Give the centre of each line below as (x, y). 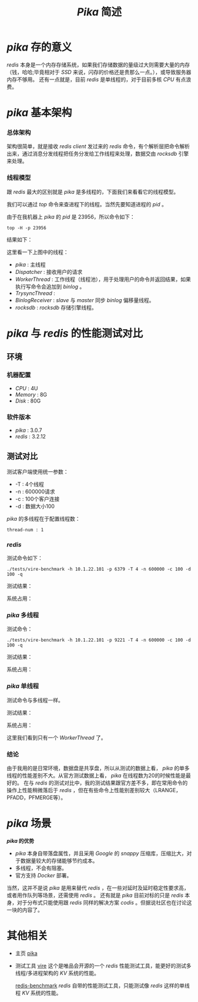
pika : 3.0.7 (28, 430)
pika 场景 (29, 824)
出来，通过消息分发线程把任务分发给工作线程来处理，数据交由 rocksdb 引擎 (98, 154)
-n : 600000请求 (35, 491)
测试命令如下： (25, 558)
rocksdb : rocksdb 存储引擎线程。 (56, 307)
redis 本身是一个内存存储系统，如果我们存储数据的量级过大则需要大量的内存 (98, 65)
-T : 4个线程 (30, 484)
